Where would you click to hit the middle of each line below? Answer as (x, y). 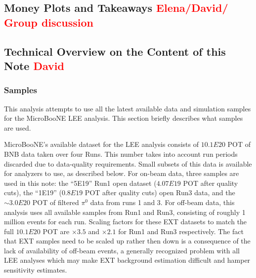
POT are (56, 231)
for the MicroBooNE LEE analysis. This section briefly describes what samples (124, 118)
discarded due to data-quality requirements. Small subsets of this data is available (128, 163)
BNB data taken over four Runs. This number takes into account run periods (121, 154)
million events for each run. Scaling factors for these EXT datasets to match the (126, 222)
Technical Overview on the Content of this (115, 51)
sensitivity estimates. (36, 270)
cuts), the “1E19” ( (33, 192)
